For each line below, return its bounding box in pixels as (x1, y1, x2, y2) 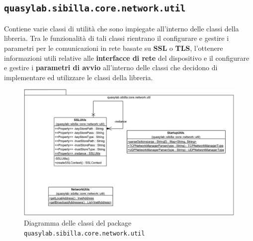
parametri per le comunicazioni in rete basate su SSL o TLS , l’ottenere (4, 42, 223, 53)
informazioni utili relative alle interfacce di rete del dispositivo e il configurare (4, 52, 250, 63)
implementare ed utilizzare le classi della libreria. (4, 72, 153, 82)
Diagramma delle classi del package (24, 218, 132, 228)
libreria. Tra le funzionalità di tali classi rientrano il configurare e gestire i (4, 33, 229, 43)
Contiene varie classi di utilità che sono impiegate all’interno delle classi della (4, 23, 239, 33)
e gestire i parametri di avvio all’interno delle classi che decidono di (4, 62, 218, 73)
